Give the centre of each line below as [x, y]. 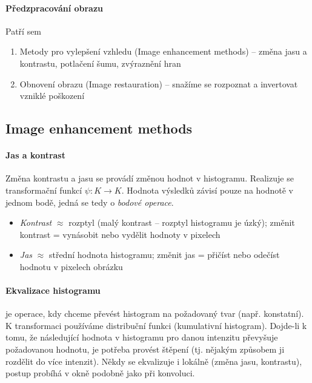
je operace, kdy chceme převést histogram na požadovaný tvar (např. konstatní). [155, 314]
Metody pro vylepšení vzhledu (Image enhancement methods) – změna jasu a [163, 51]
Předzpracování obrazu [55, 8]
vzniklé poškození [52, 96]
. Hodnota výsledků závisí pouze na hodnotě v [207, 190]
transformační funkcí [44, 190]
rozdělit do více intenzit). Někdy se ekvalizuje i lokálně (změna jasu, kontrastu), [154, 361]
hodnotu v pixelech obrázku [71, 266]
